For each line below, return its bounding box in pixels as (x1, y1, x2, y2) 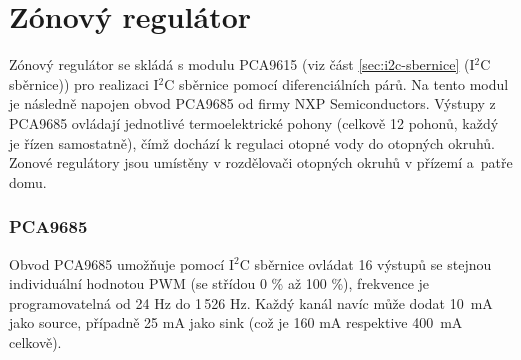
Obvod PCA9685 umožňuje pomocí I (9, 253, 234, 274)
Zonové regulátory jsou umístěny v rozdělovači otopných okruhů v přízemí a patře (9, 152, 513, 173)
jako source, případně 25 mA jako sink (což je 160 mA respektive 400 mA (9, 312, 463, 333)
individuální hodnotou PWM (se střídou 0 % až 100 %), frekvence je (9, 273, 430, 294)
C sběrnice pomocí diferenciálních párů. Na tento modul (164, 73, 509, 94)
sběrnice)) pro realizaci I (9, 73, 159, 94)
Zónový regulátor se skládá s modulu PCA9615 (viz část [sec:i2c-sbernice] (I (9, 54, 475, 75)
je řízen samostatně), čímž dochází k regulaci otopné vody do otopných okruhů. (9, 132, 495, 153)
